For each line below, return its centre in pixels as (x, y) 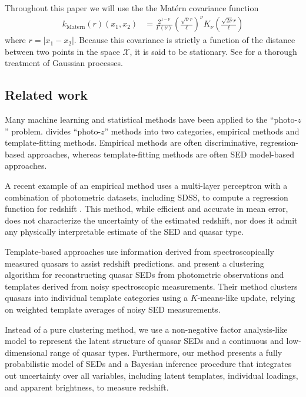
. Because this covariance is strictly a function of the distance (184, 40)
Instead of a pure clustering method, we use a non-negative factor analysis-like (146, 329)
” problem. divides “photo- (53, 131)
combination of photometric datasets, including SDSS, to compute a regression (147, 197)
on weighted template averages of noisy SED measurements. (113, 309)
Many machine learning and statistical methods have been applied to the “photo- (151, 119)
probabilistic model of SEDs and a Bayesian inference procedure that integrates (148, 364)
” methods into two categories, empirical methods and (202, 131)
